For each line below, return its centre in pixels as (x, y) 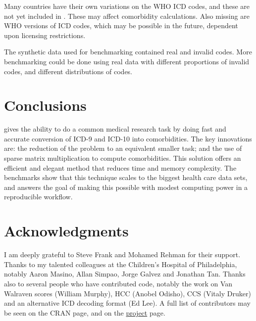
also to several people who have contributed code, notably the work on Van (118, 283)
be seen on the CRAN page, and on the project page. (85, 312)
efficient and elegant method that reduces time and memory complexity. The (120, 167)
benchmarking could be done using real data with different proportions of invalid (127, 61)
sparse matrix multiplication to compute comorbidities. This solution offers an (123, 158)
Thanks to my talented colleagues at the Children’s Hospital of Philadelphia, (121, 264)
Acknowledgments (66, 231)
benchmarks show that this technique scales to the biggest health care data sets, (126, 177)
